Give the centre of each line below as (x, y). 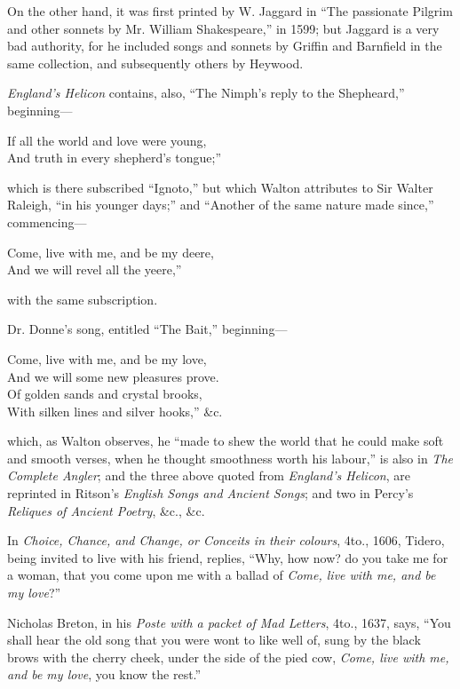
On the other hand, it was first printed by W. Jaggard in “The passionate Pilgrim (230, 11)
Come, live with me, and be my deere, (111, 252)
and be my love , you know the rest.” (104, 674)
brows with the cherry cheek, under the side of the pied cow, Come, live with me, (228, 657)
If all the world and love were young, (107, 140)
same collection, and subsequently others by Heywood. (155, 63)
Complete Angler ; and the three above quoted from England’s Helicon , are (209, 475)
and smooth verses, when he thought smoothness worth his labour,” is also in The (230, 458)
